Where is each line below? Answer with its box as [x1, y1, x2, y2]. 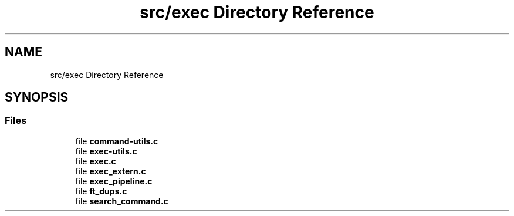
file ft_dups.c [75, 185, 127, 196]
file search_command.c [75, 195, 168, 206]
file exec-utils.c [75, 146, 137, 156]
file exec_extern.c [75, 166, 146, 176]
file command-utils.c [75, 136, 158, 146]
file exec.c [75, 156, 116, 166]
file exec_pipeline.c [75, 176, 153, 186]
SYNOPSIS [5, 90, 69, 105]
